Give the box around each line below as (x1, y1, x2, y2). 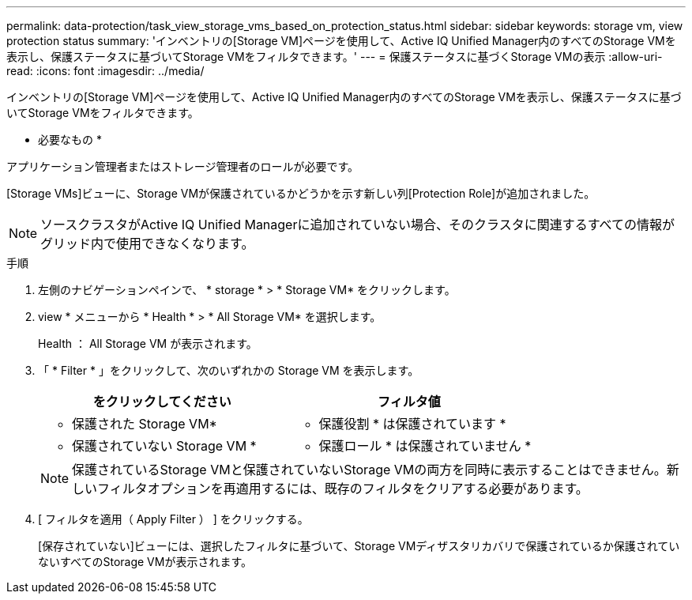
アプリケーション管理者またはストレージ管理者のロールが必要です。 (6, 160, 359, 173)
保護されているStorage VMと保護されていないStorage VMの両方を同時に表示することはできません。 (72, 462, 667, 477)
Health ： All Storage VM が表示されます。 (38, 337, 258, 350)
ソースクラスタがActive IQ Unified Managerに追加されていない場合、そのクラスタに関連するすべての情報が (40, 217, 675, 232)
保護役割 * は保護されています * (318, 416, 506, 432)
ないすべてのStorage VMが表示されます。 (38, 555, 253, 568)
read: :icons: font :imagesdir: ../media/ (6, 64, 205, 77)
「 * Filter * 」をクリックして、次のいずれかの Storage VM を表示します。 (38, 364, 419, 377)
